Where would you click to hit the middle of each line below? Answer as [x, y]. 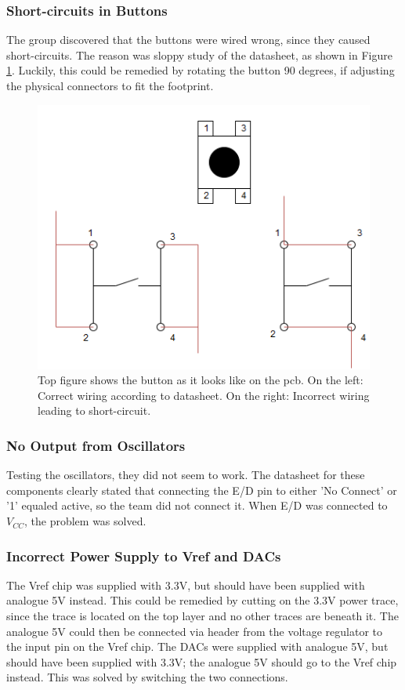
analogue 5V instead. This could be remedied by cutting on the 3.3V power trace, [202, 600]
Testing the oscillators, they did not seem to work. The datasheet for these [186, 475]
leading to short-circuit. [94, 410]
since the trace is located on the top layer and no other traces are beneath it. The [202, 616]
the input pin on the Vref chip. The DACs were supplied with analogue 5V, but [197, 646]
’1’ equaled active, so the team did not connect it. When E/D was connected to [197, 505]
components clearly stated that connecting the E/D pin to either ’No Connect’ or [202, 490]
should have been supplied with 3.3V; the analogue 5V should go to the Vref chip [202, 661]
